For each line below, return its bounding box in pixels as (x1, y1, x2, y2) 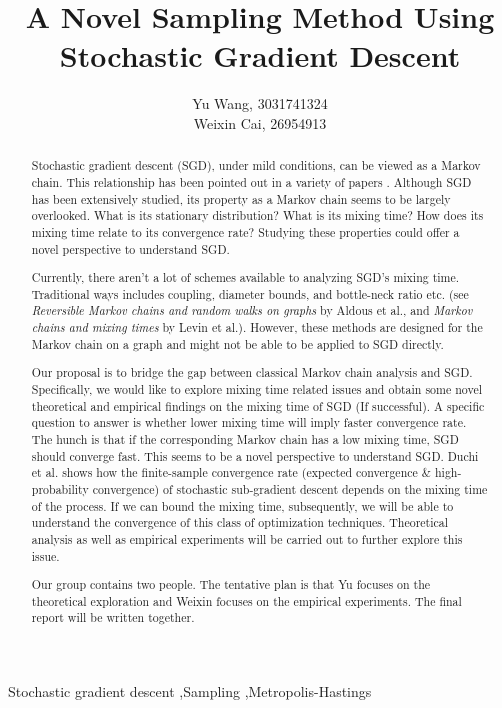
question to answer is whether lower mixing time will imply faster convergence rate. (31, 414, 467, 431)
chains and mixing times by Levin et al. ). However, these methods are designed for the (31, 319, 483, 336)
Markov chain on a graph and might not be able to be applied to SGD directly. (31, 335, 444, 352)
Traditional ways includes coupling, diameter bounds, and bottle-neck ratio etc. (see (31, 285, 469, 302)
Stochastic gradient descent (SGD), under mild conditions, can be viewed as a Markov (31, 157, 481, 174)
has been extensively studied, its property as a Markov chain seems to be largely (31, 190, 451, 207)
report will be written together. (31, 609, 195, 626)
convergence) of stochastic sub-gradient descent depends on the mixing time (92, 480, 488, 497)
